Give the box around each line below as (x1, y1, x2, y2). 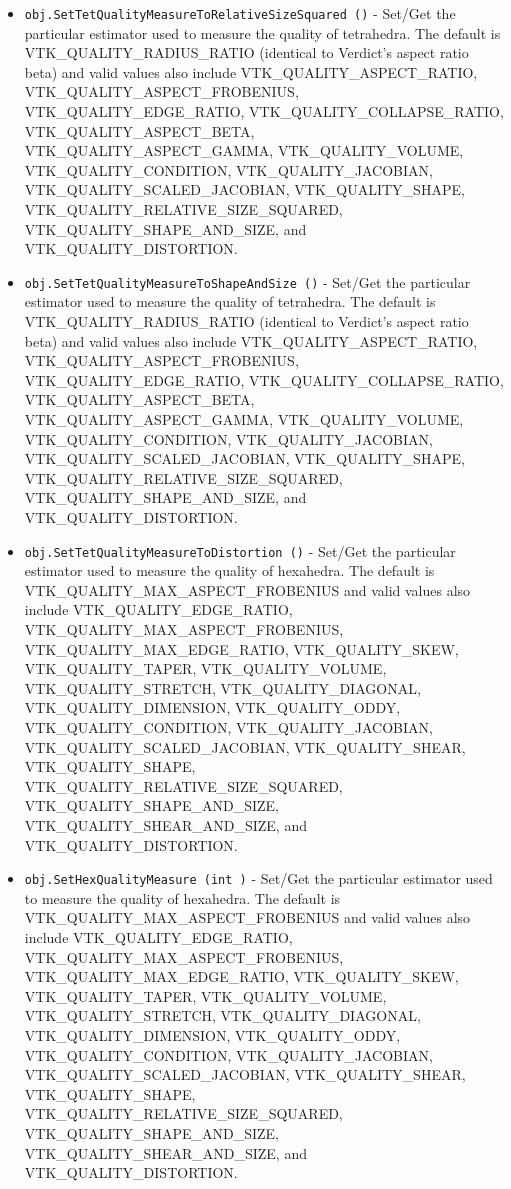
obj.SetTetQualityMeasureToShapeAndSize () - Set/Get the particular (24, 271, 471, 292)
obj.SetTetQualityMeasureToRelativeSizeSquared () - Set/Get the (24, 3, 456, 23)
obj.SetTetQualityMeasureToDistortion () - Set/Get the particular (24, 540, 456, 561)
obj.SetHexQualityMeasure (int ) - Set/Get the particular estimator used (24, 868, 493, 889)
